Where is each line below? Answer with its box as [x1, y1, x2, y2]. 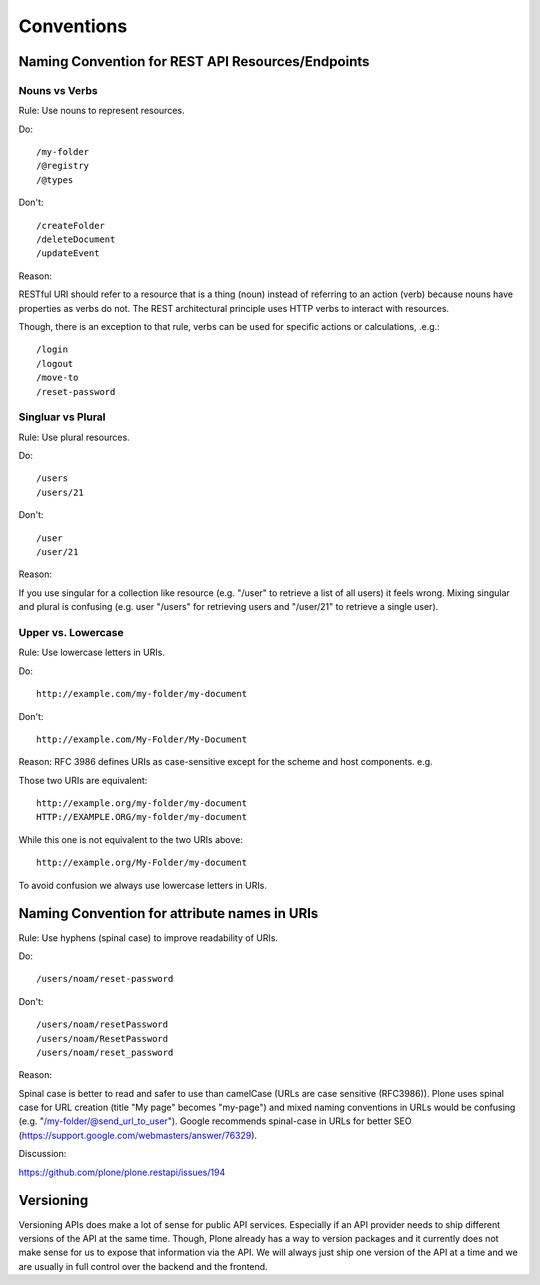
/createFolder [36, 220, 105, 231]
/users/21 [36, 486, 84, 498]
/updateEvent [36, 248, 100, 259]
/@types [36, 174, 74, 185]
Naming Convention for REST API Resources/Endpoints [18, 53, 370, 70]
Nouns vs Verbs [18, 83, 99, 97]
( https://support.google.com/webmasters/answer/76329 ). [18, 1129, 258, 1141]
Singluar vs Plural [18, 410, 106, 424]
